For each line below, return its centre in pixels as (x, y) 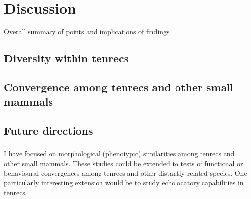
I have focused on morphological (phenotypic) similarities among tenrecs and (119, 154)
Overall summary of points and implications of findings (87, 32)
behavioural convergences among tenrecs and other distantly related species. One (125, 173)
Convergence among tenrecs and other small (119, 87)
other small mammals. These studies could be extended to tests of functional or (124, 163)
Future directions (49, 130)
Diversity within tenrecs (66, 58)
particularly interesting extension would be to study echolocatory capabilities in (124, 183)
